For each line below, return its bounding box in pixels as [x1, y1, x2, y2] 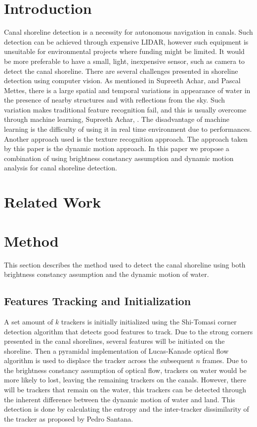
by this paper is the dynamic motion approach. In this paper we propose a [4, 143, 229, 154]
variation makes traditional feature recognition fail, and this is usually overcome [4, 104, 247, 114]
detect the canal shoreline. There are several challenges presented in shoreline [4, 65, 238, 76]
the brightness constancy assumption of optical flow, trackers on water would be [4, 365, 247, 375]
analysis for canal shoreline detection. [4, 162, 117, 173]
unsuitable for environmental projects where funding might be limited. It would [4, 46, 245, 56]
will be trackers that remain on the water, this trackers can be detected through [4, 384, 247, 395]
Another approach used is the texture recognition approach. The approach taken [4, 133, 248, 144]
